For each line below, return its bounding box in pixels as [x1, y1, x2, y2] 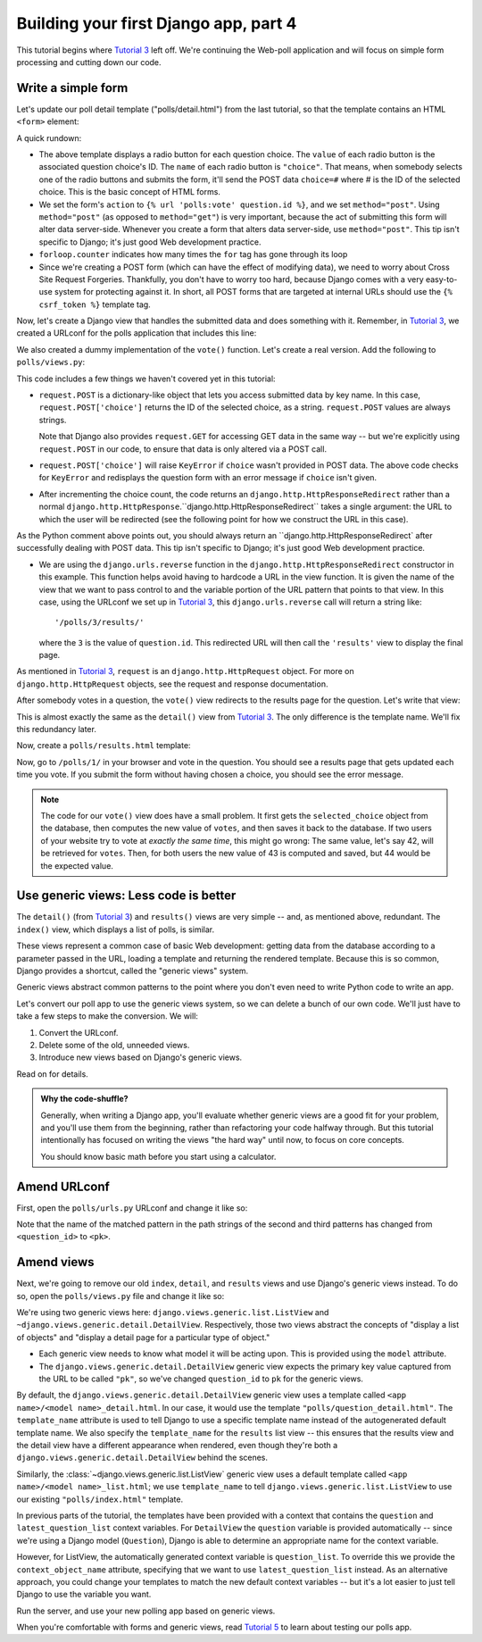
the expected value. [40, 860, 113, 871]
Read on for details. [16, 1068, 88, 1079]
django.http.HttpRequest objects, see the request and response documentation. [16, 679, 328, 689]
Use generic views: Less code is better [16, 888, 237, 904]
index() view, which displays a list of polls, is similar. [16, 924, 214, 935]
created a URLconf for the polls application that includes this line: [16, 328, 257, 338]
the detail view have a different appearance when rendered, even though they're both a [16, 1439, 338, 1450]
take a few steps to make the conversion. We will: [16, 1011, 198, 1021]
